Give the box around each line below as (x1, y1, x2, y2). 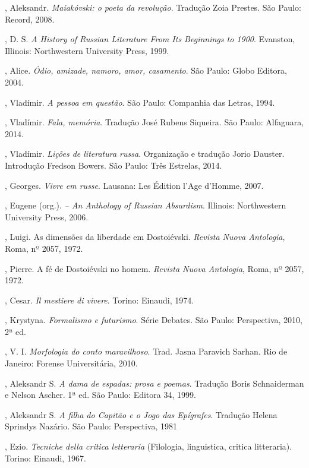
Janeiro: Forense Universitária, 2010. (5, 357, 138, 369)
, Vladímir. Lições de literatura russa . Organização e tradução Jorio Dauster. (5, 147, 285, 160)
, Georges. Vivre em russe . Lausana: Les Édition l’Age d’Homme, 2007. (5, 179, 264, 191)
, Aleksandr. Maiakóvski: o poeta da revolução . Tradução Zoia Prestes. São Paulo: (5, 1, 301, 13)
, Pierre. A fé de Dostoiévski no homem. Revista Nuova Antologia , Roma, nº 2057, (5, 262, 304, 274)
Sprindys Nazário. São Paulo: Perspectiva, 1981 (5, 420, 178, 432)
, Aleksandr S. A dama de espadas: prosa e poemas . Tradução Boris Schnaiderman (5, 377, 304, 389)
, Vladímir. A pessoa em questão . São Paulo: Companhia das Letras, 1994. (5, 96, 275, 108)
